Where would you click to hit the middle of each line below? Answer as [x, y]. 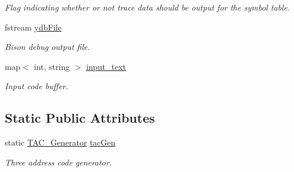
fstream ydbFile [33, 27]
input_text [106, 66]
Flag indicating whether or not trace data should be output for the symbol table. [147, 7]
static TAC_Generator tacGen [60, 142]
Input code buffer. [37, 86]
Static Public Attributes [80, 118]
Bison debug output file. [47, 47]
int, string [52, 66]
